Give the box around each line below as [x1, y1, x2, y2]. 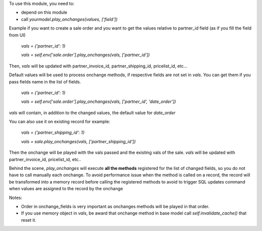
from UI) [9, 32, 26, 38]
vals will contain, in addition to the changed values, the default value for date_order [9, 110, 176, 115]
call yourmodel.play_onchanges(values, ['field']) [21, 16, 118, 22]
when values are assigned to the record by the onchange [9, 186, 123, 192]
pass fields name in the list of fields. [9, 79, 81, 84]
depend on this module [21, 10, 67, 16]
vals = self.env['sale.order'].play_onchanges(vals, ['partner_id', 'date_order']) [21, 99, 177, 104]
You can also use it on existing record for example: [9, 119, 110, 125]
